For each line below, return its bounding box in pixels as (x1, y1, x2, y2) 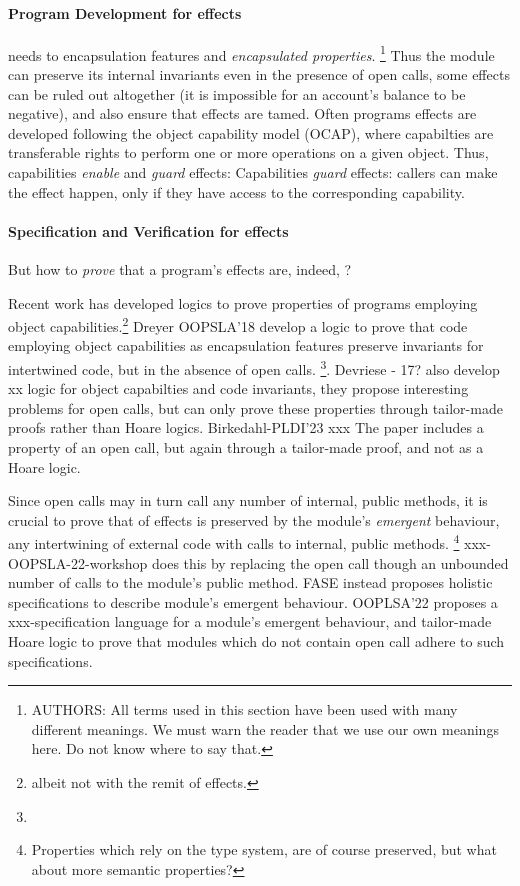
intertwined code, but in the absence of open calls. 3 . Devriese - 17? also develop (8, 356, 500, 379)
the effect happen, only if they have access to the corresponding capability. (8, 181, 465, 202)
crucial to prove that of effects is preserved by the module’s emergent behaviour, (8, 509, 500, 530)
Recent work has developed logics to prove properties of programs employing (8, 292, 478, 313)
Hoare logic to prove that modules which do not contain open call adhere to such (8, 631, 505, 652)
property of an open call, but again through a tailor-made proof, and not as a (8, 437, 484, 458)
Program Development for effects (8, 2, 242, 23)
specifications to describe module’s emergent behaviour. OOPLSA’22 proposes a (8, 591, 498, 612)
